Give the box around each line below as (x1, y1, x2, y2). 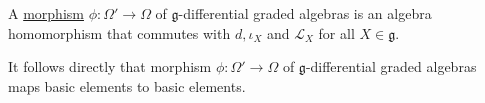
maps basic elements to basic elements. (8, 75, 246, 96)
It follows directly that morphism (8, 56, 212, 77)
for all (318, 22, 355, 43)
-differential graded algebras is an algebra (178, 3, 432, 23)
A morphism (8, 3, 84, 23)
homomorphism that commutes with (8, 22, 231, 43)
